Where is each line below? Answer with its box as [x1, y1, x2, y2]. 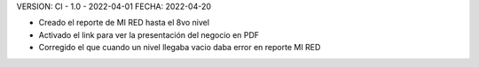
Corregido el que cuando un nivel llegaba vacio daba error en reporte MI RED [38, 42, 321, 53]
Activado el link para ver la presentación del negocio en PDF [38, 29, 260, 40]
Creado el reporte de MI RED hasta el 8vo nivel [38, 18, 210, 28]
